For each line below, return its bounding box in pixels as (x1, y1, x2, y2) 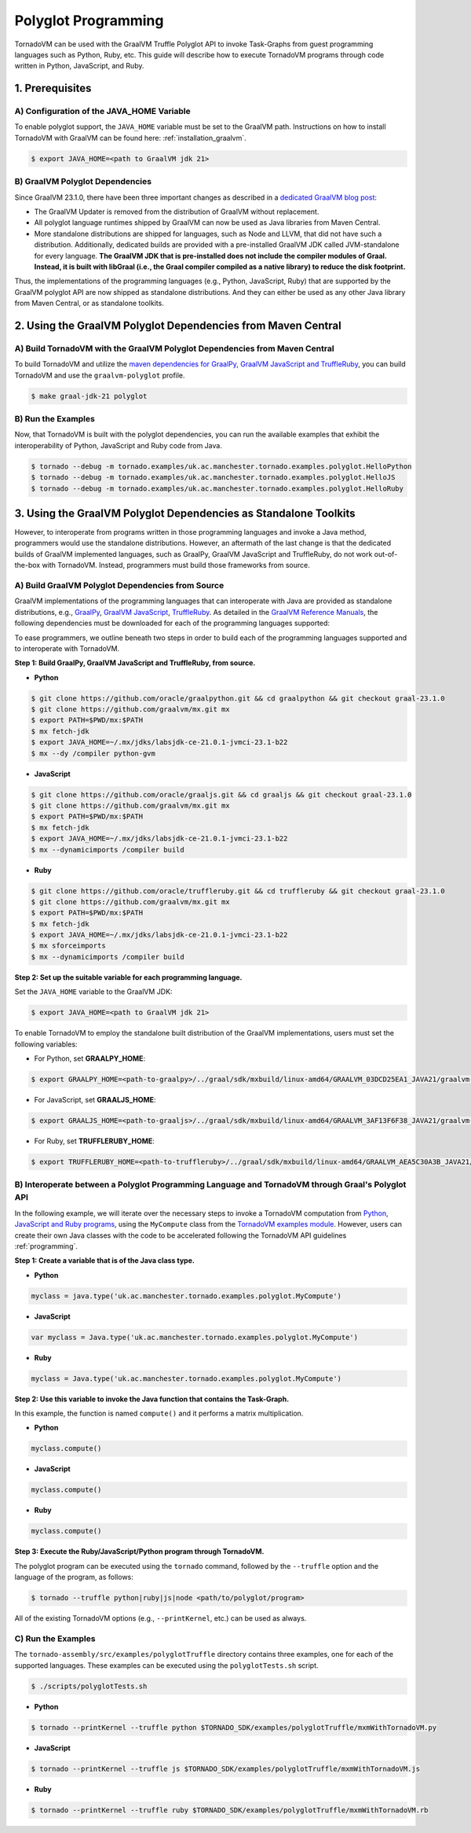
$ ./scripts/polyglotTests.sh (31, 1681, 148, 1691)
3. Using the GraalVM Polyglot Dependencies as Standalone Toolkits (14, 506, 356, 520)
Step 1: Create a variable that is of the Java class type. (14, 1256, 195, 1265)
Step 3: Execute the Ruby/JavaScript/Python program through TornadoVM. (14, 1547, 265, 1556)
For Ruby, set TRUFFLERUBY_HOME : (34, 1136, 155, 1146)
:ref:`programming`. (14, 1242, 78, 1250)
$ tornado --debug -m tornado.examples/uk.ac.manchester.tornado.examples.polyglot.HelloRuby (31, 484, 404, 493)
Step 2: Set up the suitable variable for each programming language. (14, 972, 243, 982)
